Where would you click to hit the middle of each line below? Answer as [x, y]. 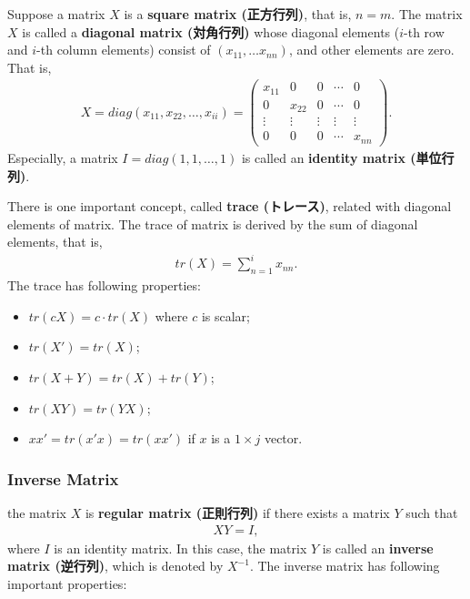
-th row [424, 31]
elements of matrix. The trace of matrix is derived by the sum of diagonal [213, 223]
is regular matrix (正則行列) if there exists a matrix [237, 513]
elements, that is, [55, 242]
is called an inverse [378, 548]
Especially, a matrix [63, 157]
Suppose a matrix [56, 14]
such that [432, 513]
